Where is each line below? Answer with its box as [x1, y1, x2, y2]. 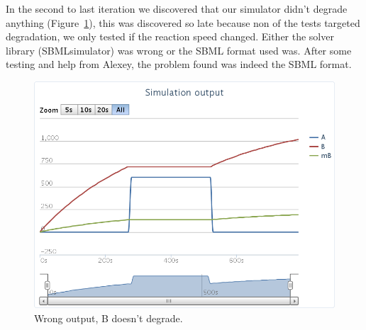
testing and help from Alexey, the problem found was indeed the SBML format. [6, 57, 352, 72]
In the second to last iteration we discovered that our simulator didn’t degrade [6, 1, 348, 16]
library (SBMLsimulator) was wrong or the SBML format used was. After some [6, 42, 352, 57]
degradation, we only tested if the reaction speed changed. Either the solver [6, 29, 334, 44]
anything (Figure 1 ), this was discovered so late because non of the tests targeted [6, 15, 360, 30]
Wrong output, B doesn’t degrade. [34, 310, 183, 325]
